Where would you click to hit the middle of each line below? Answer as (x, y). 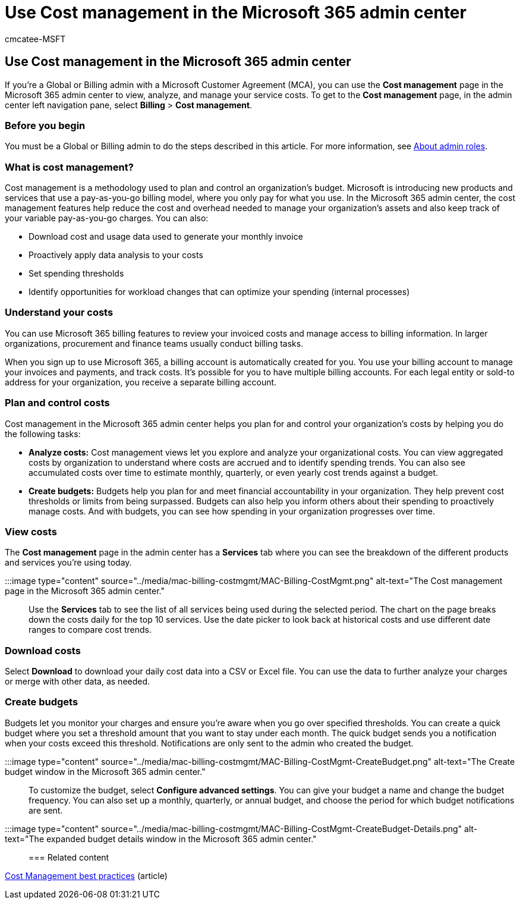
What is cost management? (69, 167)
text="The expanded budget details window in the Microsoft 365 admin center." (161, 839)
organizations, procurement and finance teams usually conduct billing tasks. (154, 343)
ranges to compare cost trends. (90, 630)
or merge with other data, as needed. (78, 682)
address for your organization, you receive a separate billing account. (141, 382)
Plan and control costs (57, 403)
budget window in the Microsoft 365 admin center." (105, 771)
